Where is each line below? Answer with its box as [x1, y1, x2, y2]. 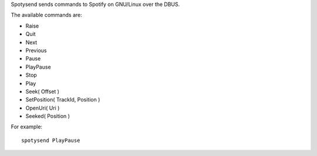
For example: [11, 123, 43, 130]
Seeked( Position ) [25, 113, 70, 120]
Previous [25, 47, 47, 54]
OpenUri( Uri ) [25, 104, 60, 111]
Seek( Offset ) [25, 88, 60, 95]
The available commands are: [11, 12, 82, 19]
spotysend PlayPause [21, 137, 80, 144]
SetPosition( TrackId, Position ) [25, 96, 100, 103]
